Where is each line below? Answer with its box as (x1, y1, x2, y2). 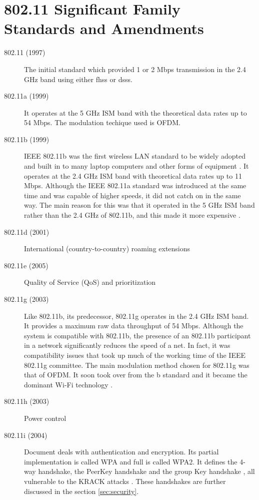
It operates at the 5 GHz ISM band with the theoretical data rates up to (24, 107, 247, 118)
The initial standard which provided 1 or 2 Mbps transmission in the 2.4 (24, 64, 246, 74)
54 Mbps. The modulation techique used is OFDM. (24, 117, 180, 128)
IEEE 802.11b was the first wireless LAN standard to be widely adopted (24, 151, 246, 161)
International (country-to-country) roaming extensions (24, 243, 190, 254)
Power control (24, 412, 66, 423)
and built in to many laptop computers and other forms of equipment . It (24, 161, 249, 171)
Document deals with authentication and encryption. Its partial (24, 446, 219, 457)
